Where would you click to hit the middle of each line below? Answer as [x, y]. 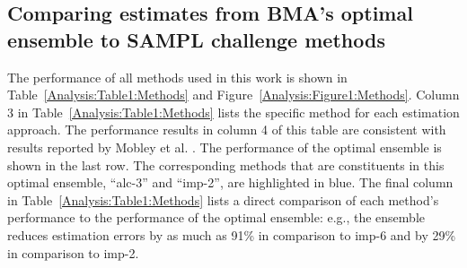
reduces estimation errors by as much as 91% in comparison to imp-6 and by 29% [232, 234]
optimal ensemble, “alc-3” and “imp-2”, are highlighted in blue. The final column [230, 182]
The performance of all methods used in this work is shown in [177, 77]
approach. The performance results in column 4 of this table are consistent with [227, 130]
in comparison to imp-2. [73, 252]
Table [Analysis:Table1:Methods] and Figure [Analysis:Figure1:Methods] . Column [233, 95]
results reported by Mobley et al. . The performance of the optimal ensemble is [225, 147]
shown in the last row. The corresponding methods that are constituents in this [226, 164]
